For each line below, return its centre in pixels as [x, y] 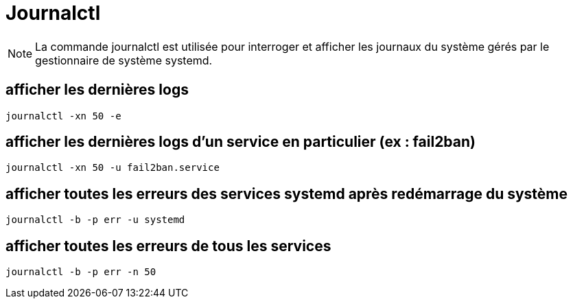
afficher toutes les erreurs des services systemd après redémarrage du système [287, 194]
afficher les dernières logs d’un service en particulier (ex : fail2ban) [241, 142]
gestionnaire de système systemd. [124, 60]
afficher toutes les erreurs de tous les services [168, 246]
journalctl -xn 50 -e [63, 116]
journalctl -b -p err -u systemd [95, 220]
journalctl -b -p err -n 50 [81, 272]
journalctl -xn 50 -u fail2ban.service [113, 168]
